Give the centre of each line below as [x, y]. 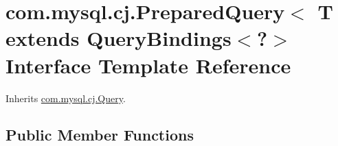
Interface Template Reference [148, 65]
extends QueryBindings [119, 38]
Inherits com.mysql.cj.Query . [66, 98]
